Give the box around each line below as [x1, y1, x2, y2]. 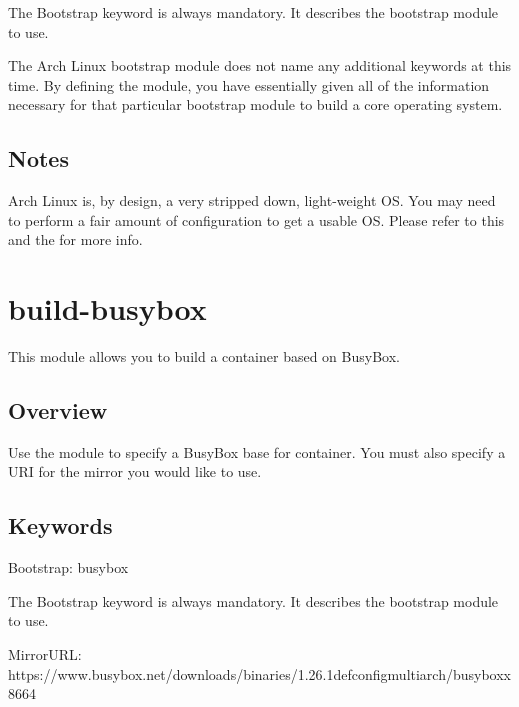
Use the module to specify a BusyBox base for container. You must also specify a [8, 441, 506, 462]
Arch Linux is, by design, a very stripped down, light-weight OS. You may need [8, 190, 496, 211]
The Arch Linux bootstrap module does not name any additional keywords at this [8, 55, 512, 76]
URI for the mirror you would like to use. [8, 461, 262, 482]
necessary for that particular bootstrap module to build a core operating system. [8, 94, 503, 115]
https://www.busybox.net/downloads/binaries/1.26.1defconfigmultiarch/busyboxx [8, 663, 512, 684]
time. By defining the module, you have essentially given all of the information [8, 74, 490, 95]
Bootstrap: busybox [8, 557, 129, 578]
